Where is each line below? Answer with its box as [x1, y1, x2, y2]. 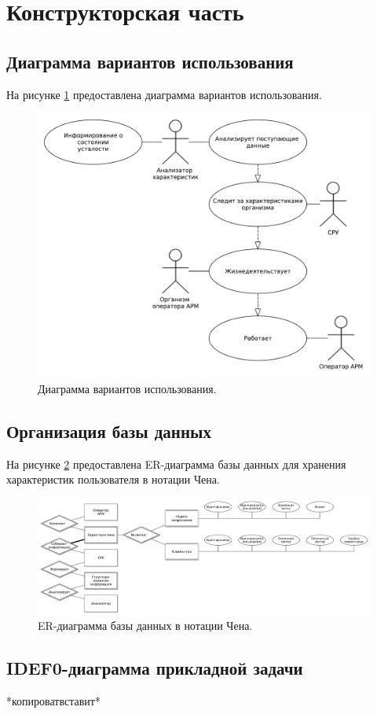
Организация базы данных [6, 418, 211, 443]
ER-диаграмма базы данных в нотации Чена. [38, 617, 253, 634]
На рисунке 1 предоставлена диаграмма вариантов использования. [6, 86, 322, 102]
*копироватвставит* [6, 692, 101, 708]
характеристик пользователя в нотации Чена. [6, 471, 220, 488]
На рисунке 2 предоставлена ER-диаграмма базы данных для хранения [6, 455, 346, 472]
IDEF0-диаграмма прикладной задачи [6, 656, 303, 680]
